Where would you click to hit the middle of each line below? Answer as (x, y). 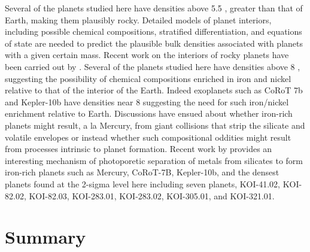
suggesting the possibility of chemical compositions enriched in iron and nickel (148, 78)
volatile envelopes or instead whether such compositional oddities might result (148, 137)
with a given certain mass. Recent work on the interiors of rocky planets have (147, 55)
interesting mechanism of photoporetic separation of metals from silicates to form (154, 160)
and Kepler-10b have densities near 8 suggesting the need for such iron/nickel (147, 101)
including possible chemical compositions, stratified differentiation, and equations (154, 31)
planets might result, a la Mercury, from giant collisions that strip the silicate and (155, 125)
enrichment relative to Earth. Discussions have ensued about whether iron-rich (149, 113)
